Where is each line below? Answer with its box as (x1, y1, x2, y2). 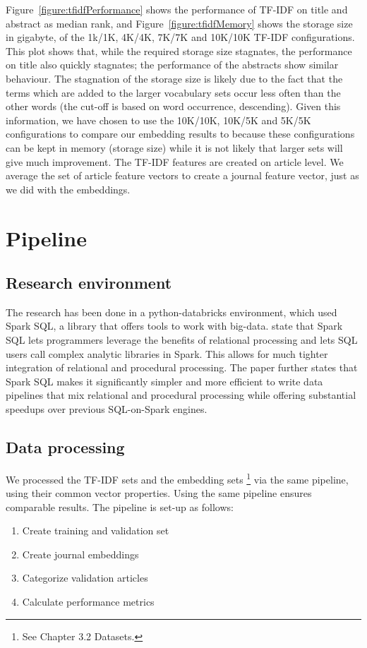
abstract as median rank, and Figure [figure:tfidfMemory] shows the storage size (6, 16, 353, 30)
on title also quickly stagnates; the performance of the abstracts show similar (6, 57, 339, 72)
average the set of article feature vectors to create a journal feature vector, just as (6, 168, 359, 183)
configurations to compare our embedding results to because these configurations (6, 126, 355, 141)
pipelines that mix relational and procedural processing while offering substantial (6, 388, 356, 402)
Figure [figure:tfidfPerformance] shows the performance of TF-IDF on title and (6, 2, 348, 16)
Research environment (6, 272, 172, 294)
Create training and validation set (22, 523, 169, 538)
